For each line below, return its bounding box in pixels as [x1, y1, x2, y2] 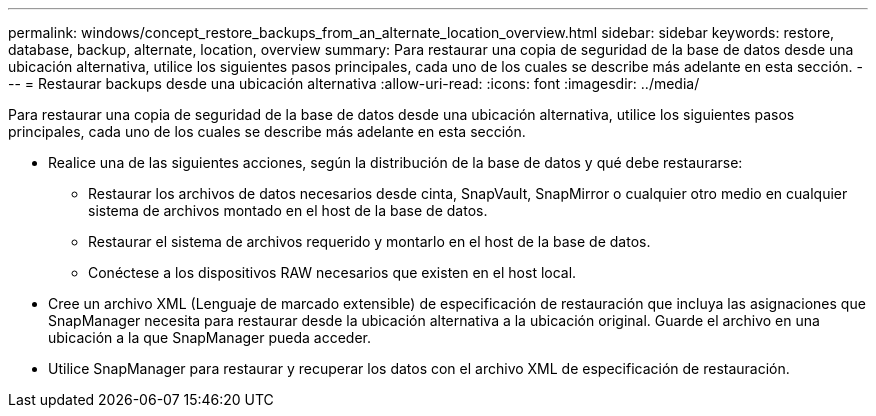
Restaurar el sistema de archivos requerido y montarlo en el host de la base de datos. [88, 233, 651, 250]
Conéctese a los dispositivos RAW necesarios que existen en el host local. [88, 264, 577, 281]
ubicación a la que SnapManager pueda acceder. [48, 329, 372, 346]
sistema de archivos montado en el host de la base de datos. [88, 202, 488, 219]
